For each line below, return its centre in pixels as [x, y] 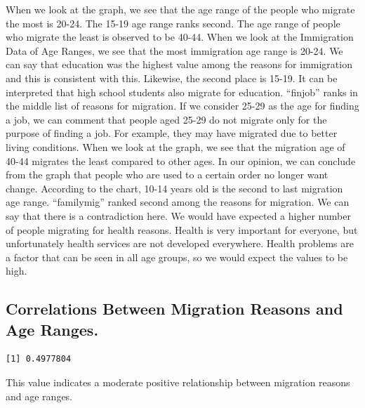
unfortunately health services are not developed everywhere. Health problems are [180, 243]
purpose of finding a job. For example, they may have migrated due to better [172, 133]
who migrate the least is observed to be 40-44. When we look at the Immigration [180, 37]
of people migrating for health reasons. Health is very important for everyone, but [182, 229]
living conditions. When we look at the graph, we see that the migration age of [175, 146]
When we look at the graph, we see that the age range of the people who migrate [180, 9]
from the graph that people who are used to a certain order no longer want [167, 175]
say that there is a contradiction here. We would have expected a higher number [178, 215]
